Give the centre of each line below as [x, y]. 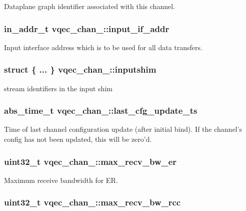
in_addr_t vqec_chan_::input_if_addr [87, 28]
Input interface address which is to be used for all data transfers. [103, 47]
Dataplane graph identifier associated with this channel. [89, 6]
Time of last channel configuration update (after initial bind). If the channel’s [123, 129]
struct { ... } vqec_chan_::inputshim [80, 69]
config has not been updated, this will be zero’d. [78, 139]
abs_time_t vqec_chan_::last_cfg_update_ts [101, 111]
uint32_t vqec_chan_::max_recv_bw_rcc [92, 202]
